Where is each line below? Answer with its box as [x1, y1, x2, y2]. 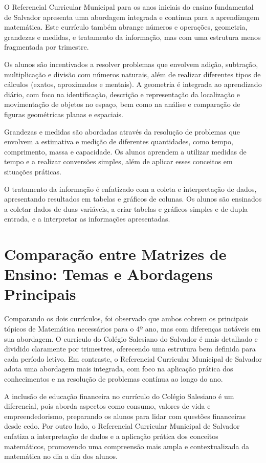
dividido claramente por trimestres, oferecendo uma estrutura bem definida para [4, 343, 256, 354]
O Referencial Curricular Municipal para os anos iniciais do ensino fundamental [4, 2, 254, 12]
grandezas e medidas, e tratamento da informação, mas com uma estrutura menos [4, 31, 261, 42]
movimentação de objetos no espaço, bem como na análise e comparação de [4, 99, 240, 109]
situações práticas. [4, 166, 61, 177]
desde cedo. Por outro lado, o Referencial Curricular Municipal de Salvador [4, 421, 240, 431]
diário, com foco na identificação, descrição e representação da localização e [4, 89, 240, 99]
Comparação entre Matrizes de [4, 244, 227, 264]
